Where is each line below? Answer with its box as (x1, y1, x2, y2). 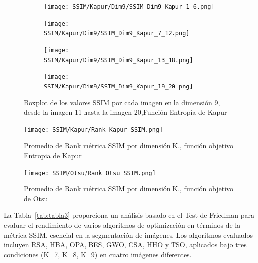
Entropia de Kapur (24, 150, 82, 161)
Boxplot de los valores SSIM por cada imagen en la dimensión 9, (24, 97, 220, 107)
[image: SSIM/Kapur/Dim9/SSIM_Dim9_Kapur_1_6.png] (44, 3, 215, 10)
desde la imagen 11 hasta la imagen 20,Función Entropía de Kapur (24, 107, 227, 117)
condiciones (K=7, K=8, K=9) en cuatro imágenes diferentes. (4, 249, 192, 259)
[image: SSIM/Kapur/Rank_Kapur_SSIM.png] (24, 126, 163, 133)
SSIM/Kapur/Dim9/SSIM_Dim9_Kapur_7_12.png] (44, 30, 190, 37)
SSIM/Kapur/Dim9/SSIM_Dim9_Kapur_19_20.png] (44, 83, 193, 90)
